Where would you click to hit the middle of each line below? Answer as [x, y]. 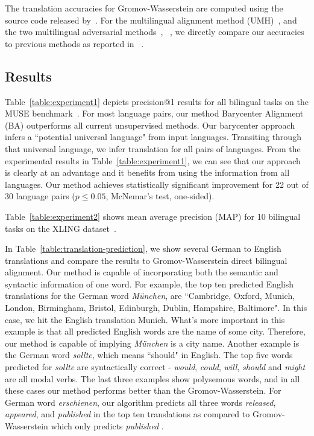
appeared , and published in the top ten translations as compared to [127, 414]
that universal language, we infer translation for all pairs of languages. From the [153, 148]
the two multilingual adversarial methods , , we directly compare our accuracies [155, 32]
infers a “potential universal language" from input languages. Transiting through [153, 137]
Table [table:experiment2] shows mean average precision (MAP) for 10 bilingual [153, 216]
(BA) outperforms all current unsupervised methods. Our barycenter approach [150, 125]
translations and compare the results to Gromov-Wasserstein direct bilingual [146, 260]
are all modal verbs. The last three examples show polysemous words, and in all [152, 378]
